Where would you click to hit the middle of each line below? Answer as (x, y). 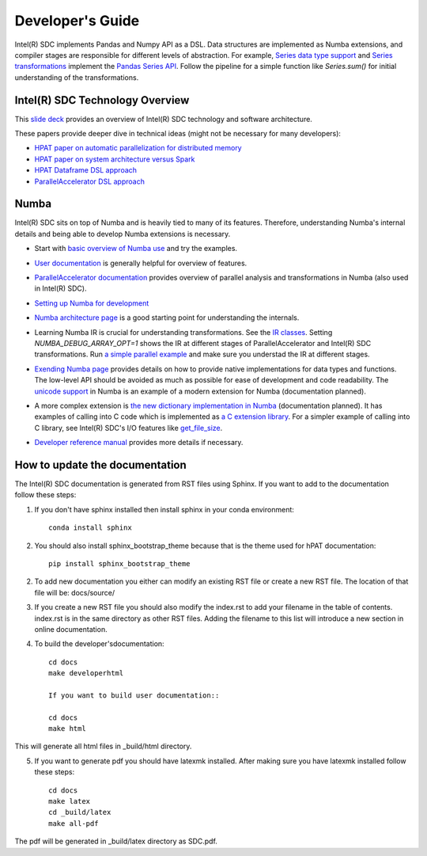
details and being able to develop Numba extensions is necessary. (123, 234)
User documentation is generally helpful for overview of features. (141, 263)
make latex (70, 801)
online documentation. (71, 629)
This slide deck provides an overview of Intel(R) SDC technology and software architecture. (163, 119)
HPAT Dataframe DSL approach (86, 170)
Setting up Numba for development (92, 303)
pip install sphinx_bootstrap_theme (119, 563)
